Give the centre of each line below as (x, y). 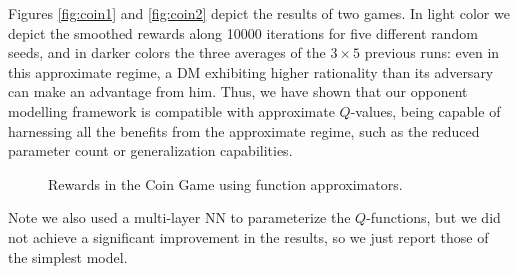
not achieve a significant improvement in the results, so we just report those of (248, 236)
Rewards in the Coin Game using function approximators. (225, 183)
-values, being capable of (425, 110)
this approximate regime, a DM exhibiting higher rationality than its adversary (251, 71)
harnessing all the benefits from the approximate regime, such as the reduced (244, 130)
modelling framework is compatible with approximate (171, 110)
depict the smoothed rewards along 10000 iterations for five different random (243, 32)
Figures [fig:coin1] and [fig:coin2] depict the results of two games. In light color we (259, 13)
